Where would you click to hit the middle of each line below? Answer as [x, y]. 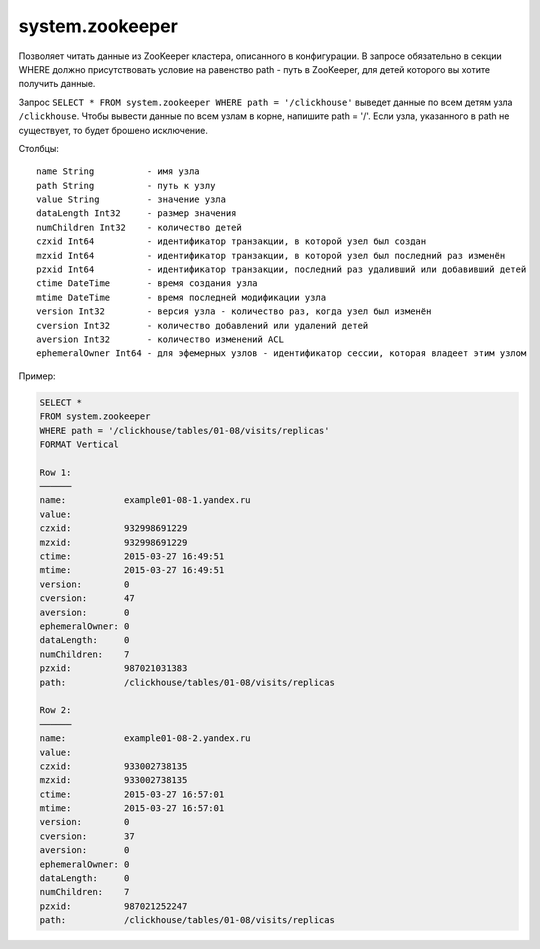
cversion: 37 [87, 836]
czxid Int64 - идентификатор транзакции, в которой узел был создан [231, 241]
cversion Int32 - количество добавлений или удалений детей [202, 325]
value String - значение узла [131, 199]
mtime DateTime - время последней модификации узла [181, 297]
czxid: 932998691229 [113, 528]
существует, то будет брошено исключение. [113, 130]
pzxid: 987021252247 [113, 906]
